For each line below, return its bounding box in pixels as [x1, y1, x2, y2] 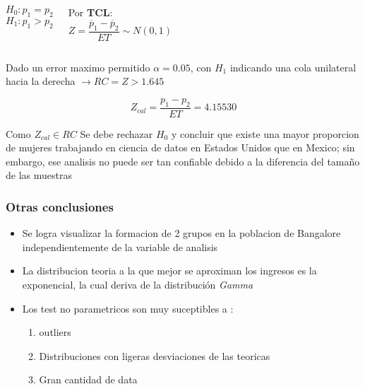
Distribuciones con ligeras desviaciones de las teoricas [39, 348, 270, 363]
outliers [39, 325, 71, 339]
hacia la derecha [6, 74, 76, 88]
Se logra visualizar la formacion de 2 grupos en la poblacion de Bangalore [22, 226, 341, 240]
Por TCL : [68, 5, 113, 19]
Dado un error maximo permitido [6, 59, 150, 74]
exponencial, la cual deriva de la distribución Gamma [22, 277, 253, 292]
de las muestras [6, 168, 72, 182]
